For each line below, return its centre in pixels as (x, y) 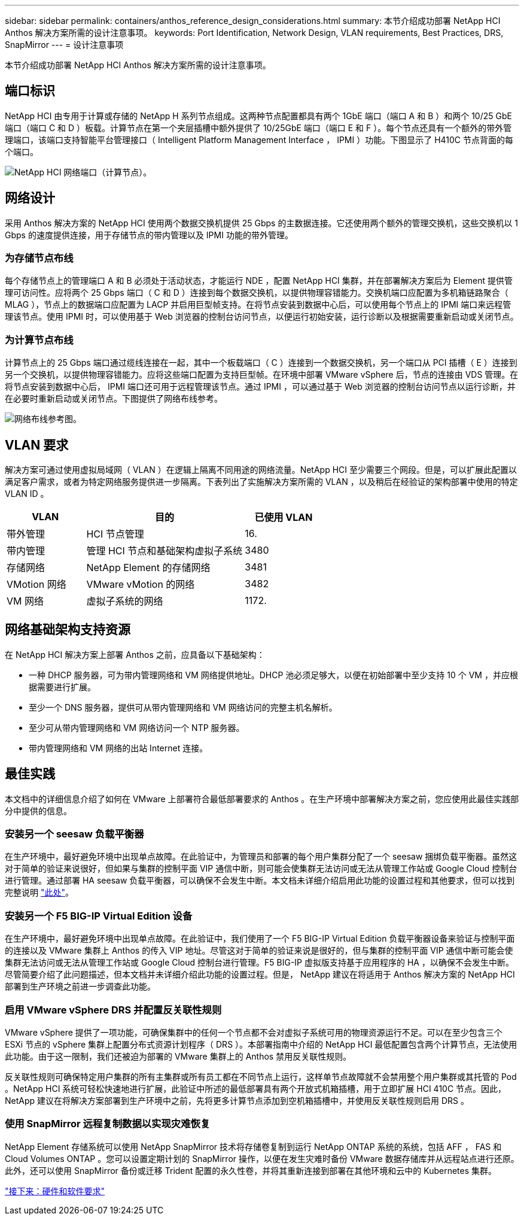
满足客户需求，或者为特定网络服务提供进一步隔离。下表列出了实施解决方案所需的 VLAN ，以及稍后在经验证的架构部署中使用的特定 (261, 482)
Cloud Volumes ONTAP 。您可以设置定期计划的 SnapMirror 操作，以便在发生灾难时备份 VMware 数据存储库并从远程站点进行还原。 (262, 1158)
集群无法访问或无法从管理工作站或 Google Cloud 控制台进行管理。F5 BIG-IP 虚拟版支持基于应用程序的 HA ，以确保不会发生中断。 (259, 963)
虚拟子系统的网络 (125, 601)
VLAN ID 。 (27, 494)
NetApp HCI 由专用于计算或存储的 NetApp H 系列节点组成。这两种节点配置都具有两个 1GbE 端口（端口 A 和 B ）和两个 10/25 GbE (258, 116)
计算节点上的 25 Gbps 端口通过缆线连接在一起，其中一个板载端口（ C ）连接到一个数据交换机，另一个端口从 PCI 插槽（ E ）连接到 (261, 363)
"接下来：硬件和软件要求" (55, 1191)
